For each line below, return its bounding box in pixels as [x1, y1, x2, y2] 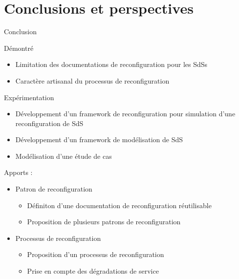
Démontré [4, 43, 34, 53]
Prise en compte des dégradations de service [27, 266, 159, 276]
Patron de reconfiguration [15, 184, 92, 194]
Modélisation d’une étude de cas [15, 150, 112, 161]
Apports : [4, 167, 33, 177]
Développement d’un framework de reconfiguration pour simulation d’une [15, 108, 236, 119]
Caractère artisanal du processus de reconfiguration [15, 75, 170, 86]
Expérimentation [4, 92, 54, 102]
